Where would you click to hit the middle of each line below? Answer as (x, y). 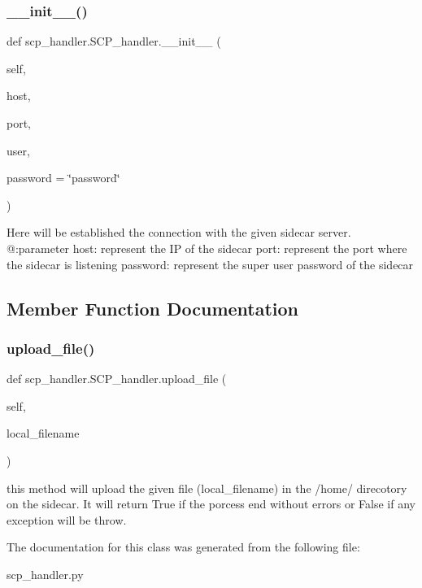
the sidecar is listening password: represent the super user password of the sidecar (210, 264)
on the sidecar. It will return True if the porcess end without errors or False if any (211, 504)
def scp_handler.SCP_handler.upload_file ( (117, 379)
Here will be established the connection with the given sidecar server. (179, 232)
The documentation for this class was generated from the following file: (183, 547)
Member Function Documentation (153, 308)
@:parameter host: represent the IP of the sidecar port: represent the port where (207, 248)
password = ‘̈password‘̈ (63, 178)
